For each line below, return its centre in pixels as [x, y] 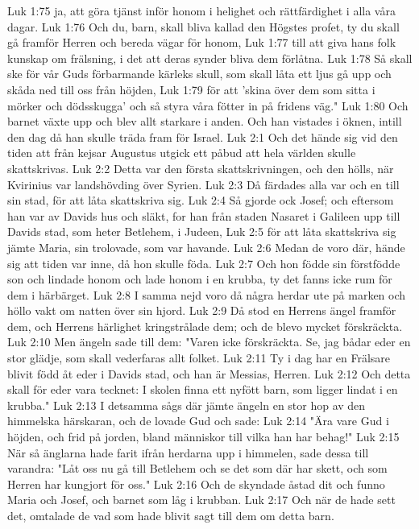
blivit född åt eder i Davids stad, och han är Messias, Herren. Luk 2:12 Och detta [209, 373]
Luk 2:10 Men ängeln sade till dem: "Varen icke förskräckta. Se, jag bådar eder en [209, 342]
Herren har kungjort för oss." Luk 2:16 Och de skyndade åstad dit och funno [196, 484]
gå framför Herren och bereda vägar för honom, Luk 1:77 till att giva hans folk [202, 42]
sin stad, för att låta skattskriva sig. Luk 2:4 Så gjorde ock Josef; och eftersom [201, 200]
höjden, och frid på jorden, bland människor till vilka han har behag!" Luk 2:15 [203, 437]
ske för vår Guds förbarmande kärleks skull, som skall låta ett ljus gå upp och [199, 74]
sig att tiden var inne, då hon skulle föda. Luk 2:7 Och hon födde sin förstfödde [204, 263]
